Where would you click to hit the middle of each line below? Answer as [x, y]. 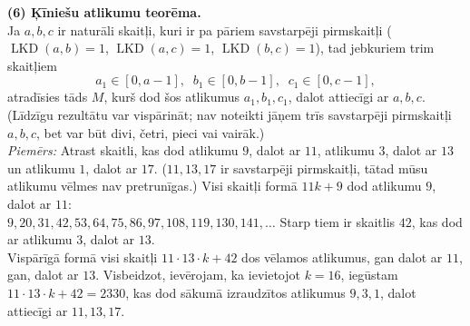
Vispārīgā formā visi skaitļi [83, 257]
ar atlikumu [40, 239]
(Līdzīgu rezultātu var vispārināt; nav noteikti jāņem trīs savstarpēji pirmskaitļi [230, 114]
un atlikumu [41, 168]
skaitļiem [32, 65]
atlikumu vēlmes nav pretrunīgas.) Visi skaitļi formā [152, 186]
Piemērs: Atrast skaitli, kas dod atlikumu [123, 150]
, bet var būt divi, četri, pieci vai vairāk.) [150, 132]
